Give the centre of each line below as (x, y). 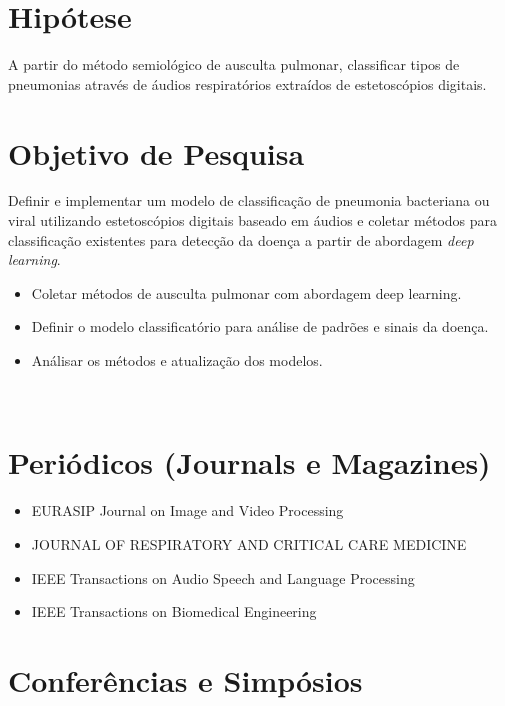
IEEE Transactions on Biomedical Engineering (174, 611)
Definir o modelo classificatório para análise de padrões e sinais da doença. (260, 326)
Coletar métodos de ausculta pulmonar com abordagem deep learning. (246, 292)
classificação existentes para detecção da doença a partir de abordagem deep (241, 239)
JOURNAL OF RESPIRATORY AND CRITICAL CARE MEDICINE (249, 543)
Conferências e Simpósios (185, 679)
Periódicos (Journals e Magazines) (249, 462)
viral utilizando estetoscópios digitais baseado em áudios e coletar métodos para (253, 220)
